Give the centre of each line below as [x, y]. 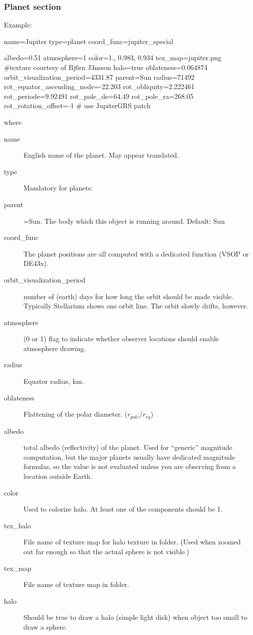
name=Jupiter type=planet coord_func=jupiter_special [89, 41]
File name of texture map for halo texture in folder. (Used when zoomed [132, 542]
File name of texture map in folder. [76, 584]
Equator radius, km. [54, 381]
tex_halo [18, 525]
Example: [18, 25]
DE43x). [36, 263]
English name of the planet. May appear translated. [101, 155]
